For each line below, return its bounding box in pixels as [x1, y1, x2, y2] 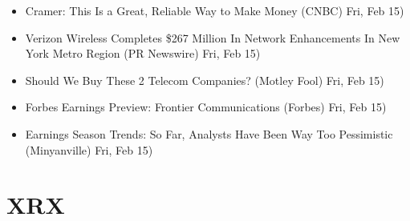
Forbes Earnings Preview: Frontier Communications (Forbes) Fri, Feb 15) [25, 98, 387, 115]
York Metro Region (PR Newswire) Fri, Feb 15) [25, 45, 261, 62]
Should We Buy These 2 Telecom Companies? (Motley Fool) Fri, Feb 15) [25, 71, 384, 88]
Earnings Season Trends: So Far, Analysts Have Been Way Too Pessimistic [25, 125, 393, 142]
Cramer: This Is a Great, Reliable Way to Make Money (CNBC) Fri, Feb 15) [25, 2, 404, 18]
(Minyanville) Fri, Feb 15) [25, 141, 153, 158]
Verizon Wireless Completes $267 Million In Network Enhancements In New [25, 29, 400, 46]
